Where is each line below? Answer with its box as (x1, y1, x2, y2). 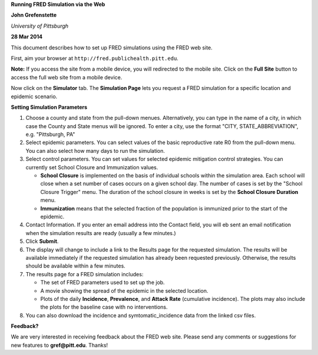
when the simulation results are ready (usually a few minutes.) (25, 229, 176, 236)
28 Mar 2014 (11, 33, 43, 41)
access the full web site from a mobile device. (11, 73, 122, 81)
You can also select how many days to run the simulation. (25, 147, 165, 154)
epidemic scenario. (11, 93, 58, 100)
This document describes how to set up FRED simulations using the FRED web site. (11, 44, 213, 51)
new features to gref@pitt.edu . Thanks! (11, 341, 108, 349)
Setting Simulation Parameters (11, 103, 88, 110)
